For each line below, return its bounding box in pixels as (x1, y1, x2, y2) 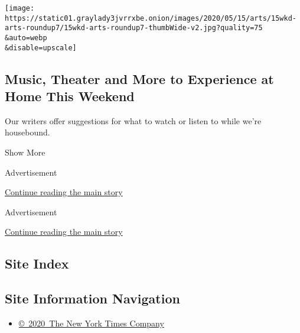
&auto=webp (5, 33, 47, 42)
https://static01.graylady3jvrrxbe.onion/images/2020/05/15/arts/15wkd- (5, 14, 296, 22)
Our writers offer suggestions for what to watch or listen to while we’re (5, 114, 262, 127)
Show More (5, 146, 45, 159)
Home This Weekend (5, 87, 135, 105)
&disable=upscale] (5, 43, 77, 52)
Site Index (5, 254, 69, 273)
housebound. (5, 126, 50, 138)
